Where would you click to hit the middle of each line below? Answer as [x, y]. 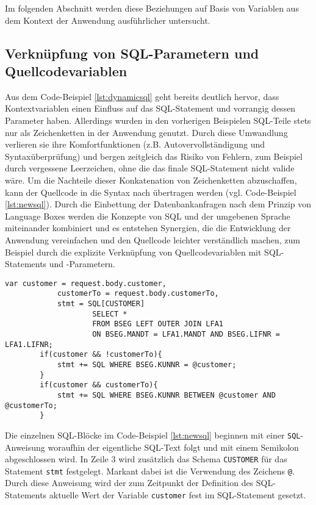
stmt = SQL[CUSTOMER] [101, 304]
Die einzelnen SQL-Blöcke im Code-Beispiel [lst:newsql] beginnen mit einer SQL [153, 435]
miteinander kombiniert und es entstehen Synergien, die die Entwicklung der [148, 228]
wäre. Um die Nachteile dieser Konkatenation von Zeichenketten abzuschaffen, [151, 180]
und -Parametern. [82, 264]
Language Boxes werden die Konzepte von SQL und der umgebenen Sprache [148, 216]
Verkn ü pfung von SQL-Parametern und [132, 53]
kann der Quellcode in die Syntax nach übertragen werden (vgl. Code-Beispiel [151, 192]
